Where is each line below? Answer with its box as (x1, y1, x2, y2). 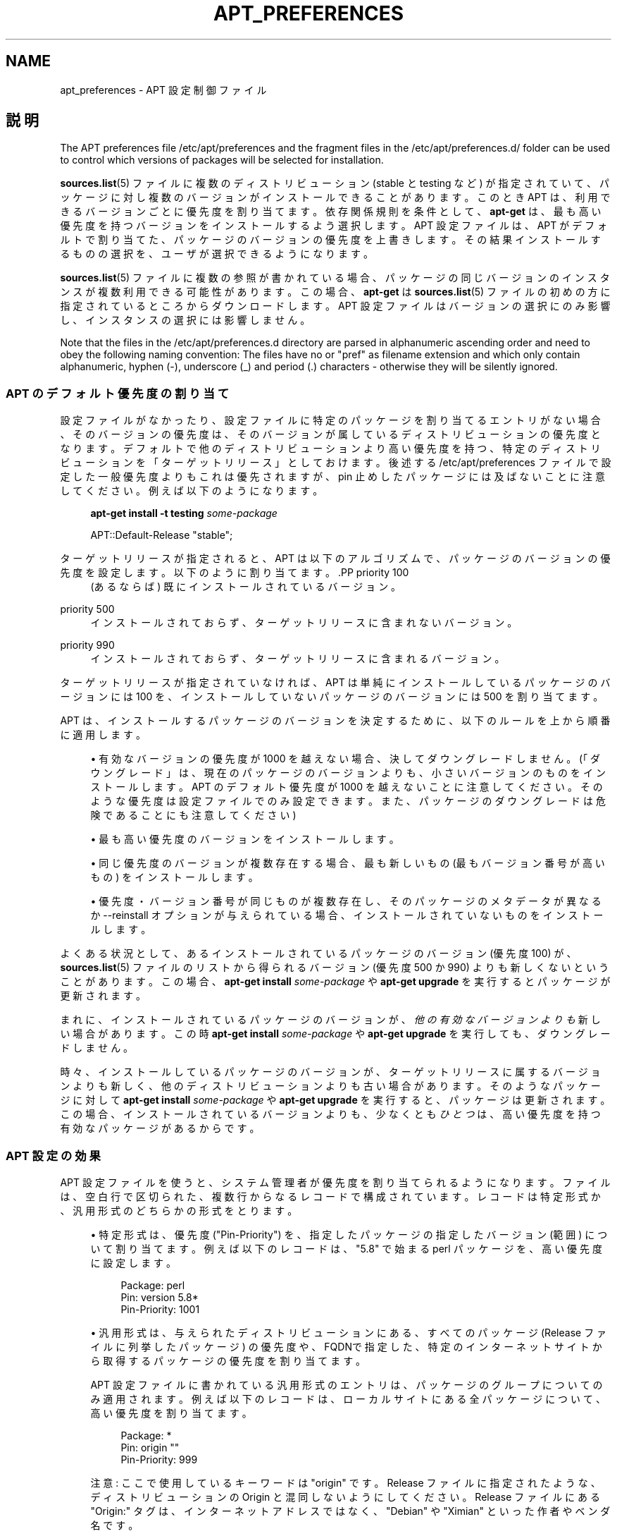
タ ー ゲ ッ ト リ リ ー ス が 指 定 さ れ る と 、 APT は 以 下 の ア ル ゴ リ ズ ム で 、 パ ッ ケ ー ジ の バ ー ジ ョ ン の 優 (60, 552, 611, 565)
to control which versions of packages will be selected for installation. (60, 154, 384, 166)
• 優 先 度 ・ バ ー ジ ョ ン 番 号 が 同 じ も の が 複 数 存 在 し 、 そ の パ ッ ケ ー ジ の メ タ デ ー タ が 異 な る (90, 895, 602, 908)
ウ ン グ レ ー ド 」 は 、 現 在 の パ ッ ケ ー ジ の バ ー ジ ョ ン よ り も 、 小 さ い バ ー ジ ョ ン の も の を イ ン (90, 767, 606, 779)
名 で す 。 (90, 1518, 139, 1531)
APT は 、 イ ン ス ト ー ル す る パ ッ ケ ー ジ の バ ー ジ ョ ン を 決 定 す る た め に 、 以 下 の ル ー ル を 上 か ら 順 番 (60, 714, 611, 727)
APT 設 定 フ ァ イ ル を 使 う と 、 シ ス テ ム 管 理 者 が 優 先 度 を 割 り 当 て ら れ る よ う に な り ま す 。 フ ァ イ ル (60, 1176, 611, 1188)
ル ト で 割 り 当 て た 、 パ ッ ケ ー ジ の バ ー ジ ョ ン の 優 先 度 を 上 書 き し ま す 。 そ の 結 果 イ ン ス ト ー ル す (60, 233, 601, 246)
